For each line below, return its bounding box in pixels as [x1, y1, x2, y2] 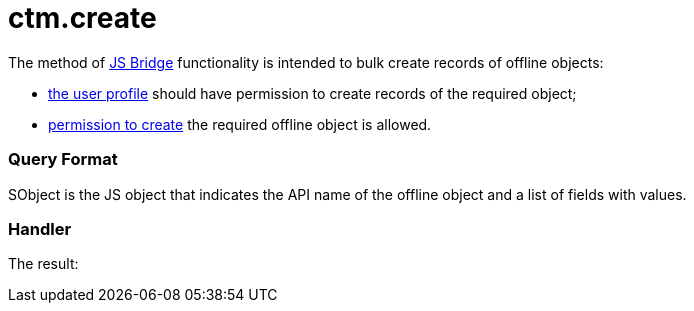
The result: [8, 255, 79, 273]
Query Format [8, 149, 118, 170]
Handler [8, 218, 72, 239]
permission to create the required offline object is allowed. [48, 115, 432, 133]
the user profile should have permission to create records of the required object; [48, 84, 577, 102]
